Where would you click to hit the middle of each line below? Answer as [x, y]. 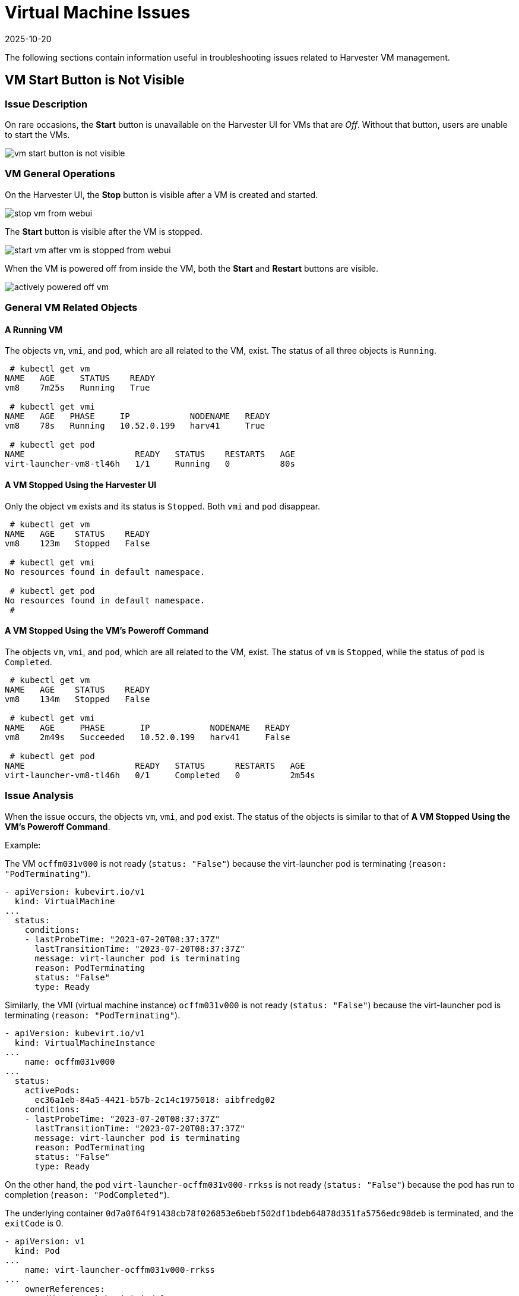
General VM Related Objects [71, 308]
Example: [23, 845]
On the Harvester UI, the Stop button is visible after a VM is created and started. [162, 194]
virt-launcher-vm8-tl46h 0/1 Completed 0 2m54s [160, 775]
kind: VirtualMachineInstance [85, 1042]
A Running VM [34, 329]
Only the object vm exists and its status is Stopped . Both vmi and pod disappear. [163, 506]
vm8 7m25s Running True [77, 388]
